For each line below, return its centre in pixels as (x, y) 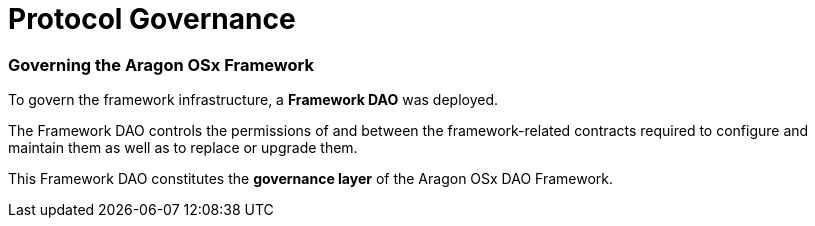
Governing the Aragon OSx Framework (161, 64)
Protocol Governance (152, 19)
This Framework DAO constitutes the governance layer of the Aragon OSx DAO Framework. (311, 179)
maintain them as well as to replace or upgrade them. (183, 148)
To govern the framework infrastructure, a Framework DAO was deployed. (253, 100)
